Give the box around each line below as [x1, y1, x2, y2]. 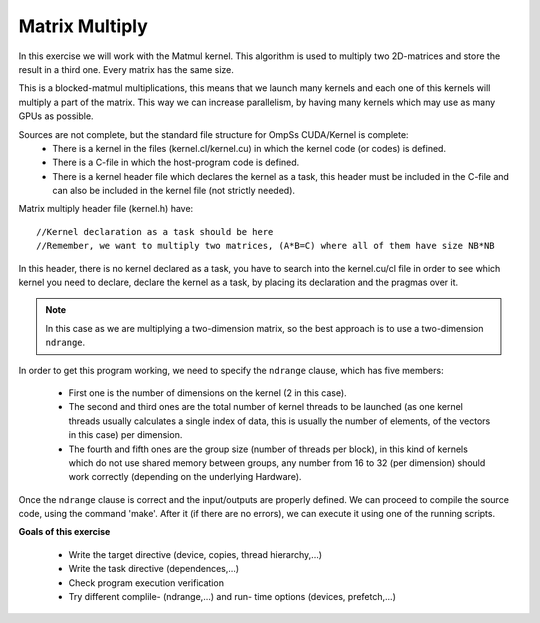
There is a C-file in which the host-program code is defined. [52, 156, 300, 169]
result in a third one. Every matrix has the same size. [18, 63, 235, 75]
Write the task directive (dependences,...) [68, 563, 240, 575]
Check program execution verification [68, 576, 225, 589]
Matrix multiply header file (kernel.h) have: [18, 203, 194, 215]
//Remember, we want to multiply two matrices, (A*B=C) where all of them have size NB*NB [36, 240, 495, 252]
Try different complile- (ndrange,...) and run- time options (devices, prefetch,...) [68, 591, 397, 603]
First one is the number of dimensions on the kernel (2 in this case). [68, 386, 347, 399]
